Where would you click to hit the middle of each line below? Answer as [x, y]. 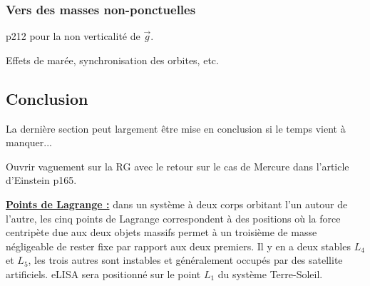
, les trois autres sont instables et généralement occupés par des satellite [185, 260]
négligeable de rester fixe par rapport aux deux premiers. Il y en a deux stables [178, 246]
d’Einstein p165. [41, 180]
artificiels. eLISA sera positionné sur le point [103, 274]
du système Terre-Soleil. [270, 274]
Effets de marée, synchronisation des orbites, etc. [112, 60]
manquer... [29, 142]
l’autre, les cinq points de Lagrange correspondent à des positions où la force [173, 218]
